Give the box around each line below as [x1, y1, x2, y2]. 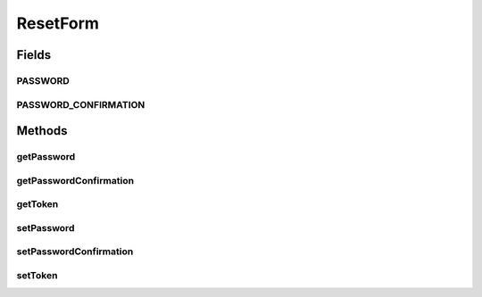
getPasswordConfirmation [16, 174, 134, 186]
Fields [16, 47, 52, 62]
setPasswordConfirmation [16, 245, 134, 258]
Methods [16, 123, 68, 138]
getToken [16, 198, 59, 210]
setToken [16, 268, 58, 281]
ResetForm [16, 13, 100, 33]
